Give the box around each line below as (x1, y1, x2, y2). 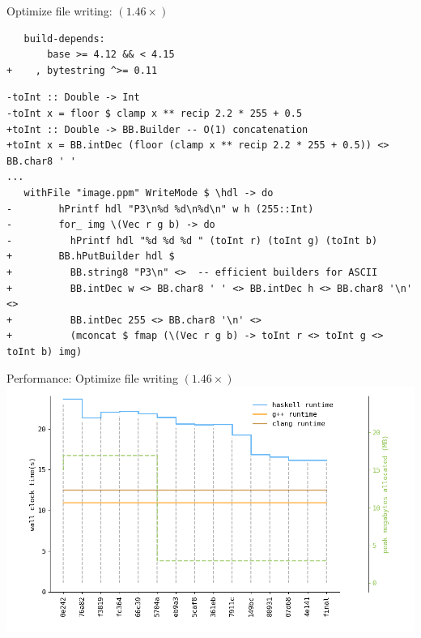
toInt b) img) (6, 345, 83, 358)
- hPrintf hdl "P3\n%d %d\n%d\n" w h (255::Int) (6, 203, 314, 215)
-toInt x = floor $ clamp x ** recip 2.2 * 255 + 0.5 (6, 107, 303, 119)
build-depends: (23, 32, 105, 45)
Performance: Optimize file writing (6, 370, 178, 387)
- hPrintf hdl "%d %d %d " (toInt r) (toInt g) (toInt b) (6, 234, 378, 246)
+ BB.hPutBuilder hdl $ (6, 250, 175, 263)
